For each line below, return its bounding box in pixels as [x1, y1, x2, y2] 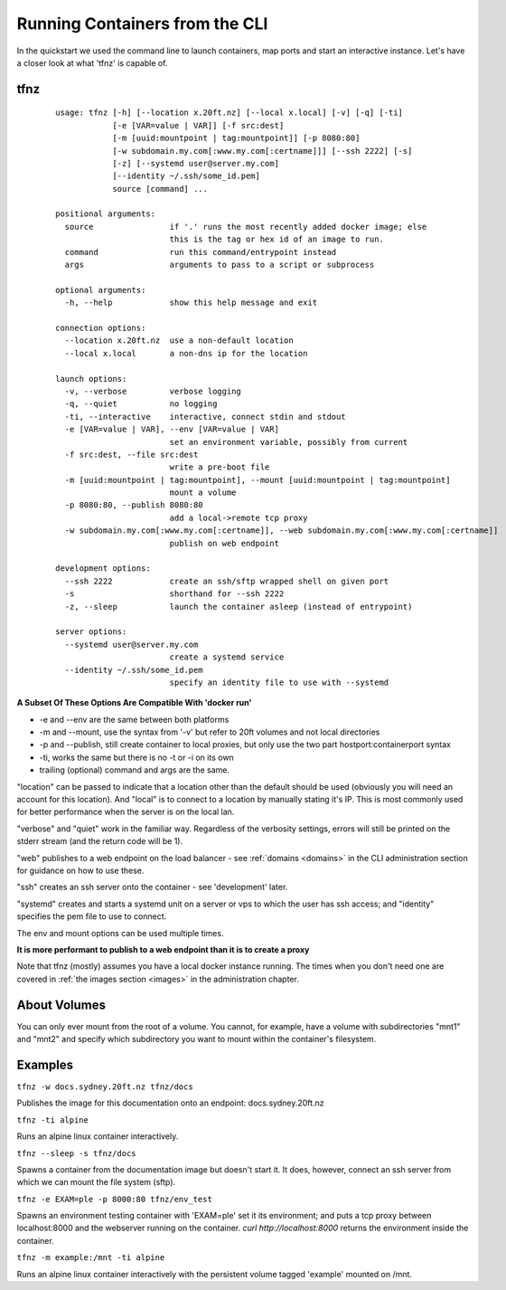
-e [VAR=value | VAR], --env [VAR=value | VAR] [64, 424, 280, 434]
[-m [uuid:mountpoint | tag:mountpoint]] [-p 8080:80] [112, 133, 361, 144]
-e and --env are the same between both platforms [39, 714, 230, 725]
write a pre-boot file [169, 462, 270, 472]
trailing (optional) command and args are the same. [39, 764, 230, 775]
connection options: [55, 322, 146, 333]
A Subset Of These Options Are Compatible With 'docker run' [16, 697, 252, 708]
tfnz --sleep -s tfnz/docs [16, 1148, 136, 1158]
